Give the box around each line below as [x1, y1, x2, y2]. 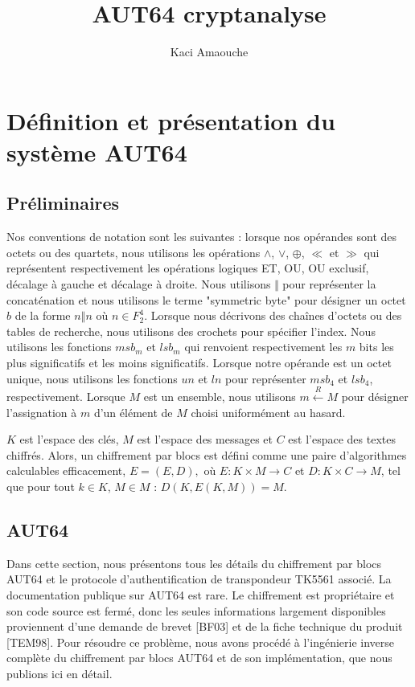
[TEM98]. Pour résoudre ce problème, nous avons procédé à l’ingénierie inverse [6, 633, 395, 650]
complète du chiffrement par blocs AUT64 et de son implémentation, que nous [6, 649, 392, 666]
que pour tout [6, 478, 75, 494]
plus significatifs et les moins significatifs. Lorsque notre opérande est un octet [6, 354, 392, 371]
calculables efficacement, [6, 462, 126, 479]
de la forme [14, 307, 71, 324]
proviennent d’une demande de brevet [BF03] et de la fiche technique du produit [6, 618, 403, 635]
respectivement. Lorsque [6, 388, 125, 405]
